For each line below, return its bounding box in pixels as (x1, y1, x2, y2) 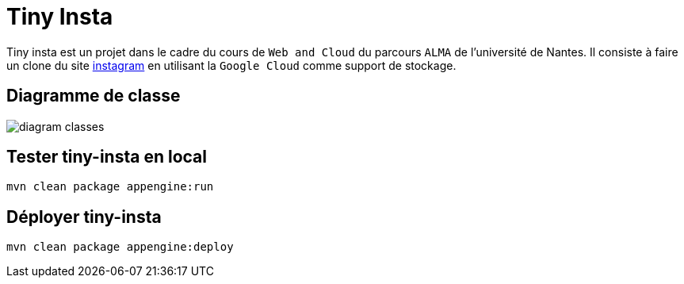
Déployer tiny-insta (6, 206, 162, 227)
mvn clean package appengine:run (6, 180, 214, 194)
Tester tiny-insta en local (6, 147, 207, 167)
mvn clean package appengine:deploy (6, 240, 234, 254)
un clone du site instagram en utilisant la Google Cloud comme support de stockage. (6, 58, 457, 72)
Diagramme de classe (6, 86, 181, 106)
